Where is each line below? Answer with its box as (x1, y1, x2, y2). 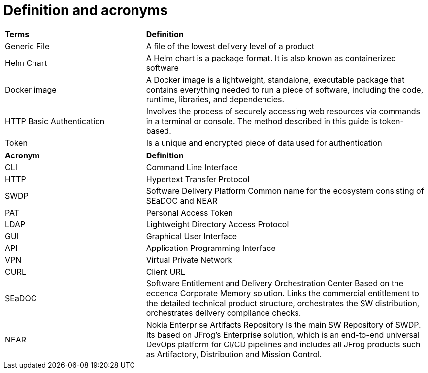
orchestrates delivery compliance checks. (146, 308, 301, 318)
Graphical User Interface (146, 231, 237, 241)
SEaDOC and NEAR (146, 195, 218, 206)
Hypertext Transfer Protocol (146, 174, 250, 184)
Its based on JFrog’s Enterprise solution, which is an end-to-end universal (146, 329, 420, 340)
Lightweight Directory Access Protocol (146, 219, 289, 229)
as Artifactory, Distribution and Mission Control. (146, 349, 322, 359)
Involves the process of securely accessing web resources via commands (146, 106, 420, 116)
